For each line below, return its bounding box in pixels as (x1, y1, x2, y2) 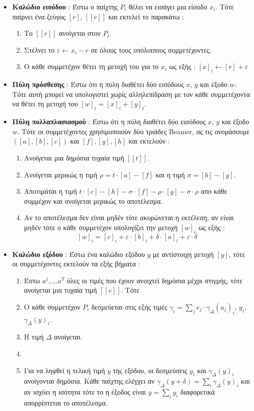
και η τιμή (155, 169, 185, 179)
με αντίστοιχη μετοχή (153, 248, 214, 259)
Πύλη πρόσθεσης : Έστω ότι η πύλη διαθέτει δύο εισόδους (12, 79, 184, 89)
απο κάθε (200, 186, 227, 196)
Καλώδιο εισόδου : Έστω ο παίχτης (12, 1, 118, 11)
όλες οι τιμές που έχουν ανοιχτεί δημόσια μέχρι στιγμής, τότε (66, 275, 243, 285)
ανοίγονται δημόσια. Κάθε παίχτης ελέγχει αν (24, 376, 155, 386)
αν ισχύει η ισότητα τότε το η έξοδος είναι (24, 387, 146, 397)
